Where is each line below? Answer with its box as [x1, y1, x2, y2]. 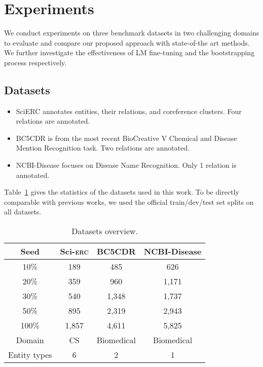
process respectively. [4, 57, 67, 67]
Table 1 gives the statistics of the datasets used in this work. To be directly [4, 187, 239, 197]
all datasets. [4, 206, 42, 217]
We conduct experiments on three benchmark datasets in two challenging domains [4, 27, 259, 38]
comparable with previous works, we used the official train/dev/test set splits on [4, 196, 254, 207]
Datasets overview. [71, 225, 138, 237]
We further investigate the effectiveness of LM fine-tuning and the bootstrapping [4, 47, 255, 58]
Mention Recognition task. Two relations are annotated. [16, 142, 190, 153]
